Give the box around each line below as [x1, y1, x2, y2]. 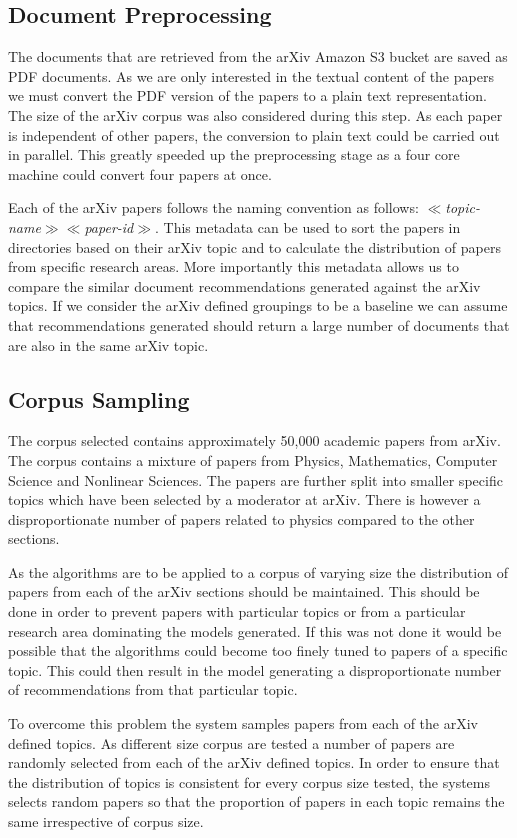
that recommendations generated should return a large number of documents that [8, 314, 510, 335]
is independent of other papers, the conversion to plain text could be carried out [8, 124, 500, 145]
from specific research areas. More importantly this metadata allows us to [8, 256, 459, 277]
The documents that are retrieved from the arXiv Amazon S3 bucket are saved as [8, 46, 508, 67]
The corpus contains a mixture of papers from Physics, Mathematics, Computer [8, 449, 498, 470]
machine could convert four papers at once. [8, 163, 272, 184]
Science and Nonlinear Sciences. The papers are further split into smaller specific [8, 469, 503, 490]
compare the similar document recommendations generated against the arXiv [8, 275, 481, 296]
